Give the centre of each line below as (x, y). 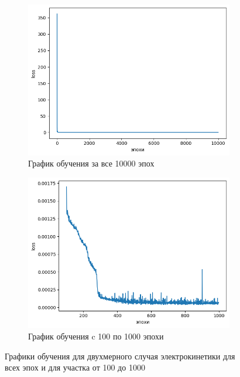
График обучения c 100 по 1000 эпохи (96, 336)
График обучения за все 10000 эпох (91, 163)
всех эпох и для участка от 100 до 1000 (75, 367)
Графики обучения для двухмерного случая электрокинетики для (120, 356)
